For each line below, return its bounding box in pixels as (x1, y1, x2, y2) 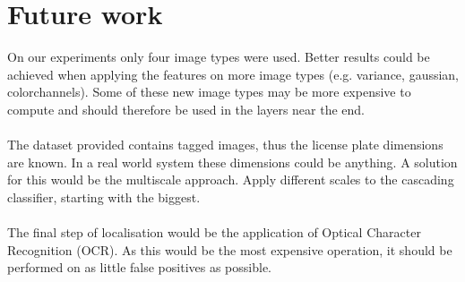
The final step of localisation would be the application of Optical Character (7, 223, 421, 242)
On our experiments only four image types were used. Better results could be (7, 47, 430, 66)
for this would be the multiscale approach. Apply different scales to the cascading (7, 170, 454, 189)
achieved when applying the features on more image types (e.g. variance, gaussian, (7, 64, 460, 83)
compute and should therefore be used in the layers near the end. (7, 99, 365, 118)
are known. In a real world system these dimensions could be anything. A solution (7, 152, 458, 171)
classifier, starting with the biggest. (7, 187, 201, 206)
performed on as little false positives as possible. (7, 258, 271, 277)
